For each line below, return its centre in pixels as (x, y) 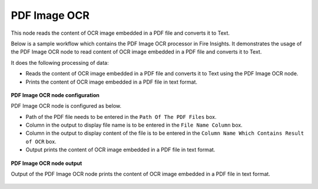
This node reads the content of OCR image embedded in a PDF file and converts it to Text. (120, 33)
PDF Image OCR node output (47, 163)
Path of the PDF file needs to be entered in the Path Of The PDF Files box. (121, 117)
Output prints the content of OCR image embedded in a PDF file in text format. (120, 150)
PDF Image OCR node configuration (55, 95)
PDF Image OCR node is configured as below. (66, 106)
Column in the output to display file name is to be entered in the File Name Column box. (134, 125)
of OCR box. (41, 141)
